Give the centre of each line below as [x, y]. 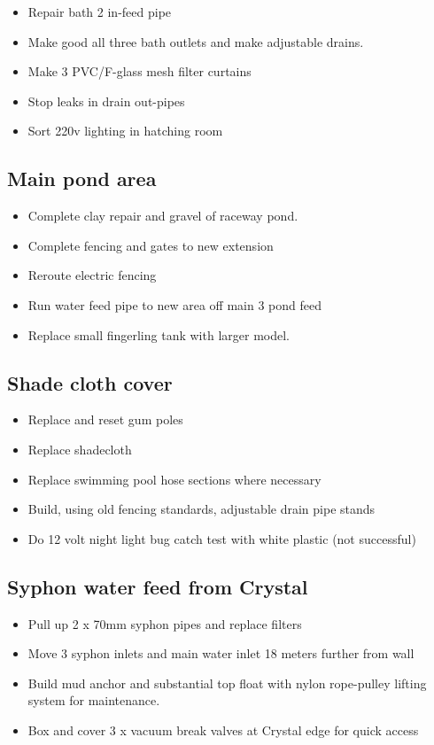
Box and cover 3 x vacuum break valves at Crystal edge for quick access [223, 729]
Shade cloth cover [90, 382]
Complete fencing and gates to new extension [151, 245]
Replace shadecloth [80, 449]
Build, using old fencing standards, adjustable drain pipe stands [201, 509]
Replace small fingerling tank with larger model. [159, 334]
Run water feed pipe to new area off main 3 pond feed [174, 304]
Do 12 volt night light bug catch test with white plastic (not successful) [222, 538]
